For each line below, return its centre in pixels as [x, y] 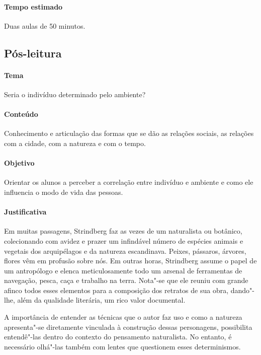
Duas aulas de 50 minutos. [45, 25]
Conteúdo [21, 114]
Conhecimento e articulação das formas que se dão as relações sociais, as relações [129, 133]
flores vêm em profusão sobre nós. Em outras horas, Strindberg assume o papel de [130, 261]
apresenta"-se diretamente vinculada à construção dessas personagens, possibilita [128, 327]
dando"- [242, 290]
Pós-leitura [33, 53]
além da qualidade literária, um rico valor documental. [101, 300]
